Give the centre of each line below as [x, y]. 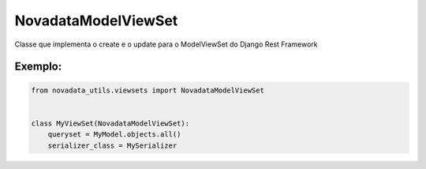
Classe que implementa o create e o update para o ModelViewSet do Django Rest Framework [166, 44]
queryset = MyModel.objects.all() [114, 135]
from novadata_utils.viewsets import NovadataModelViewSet [148, 90]
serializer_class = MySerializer [112, 145]
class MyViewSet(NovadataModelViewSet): [110, 123]
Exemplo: [38, 67]
